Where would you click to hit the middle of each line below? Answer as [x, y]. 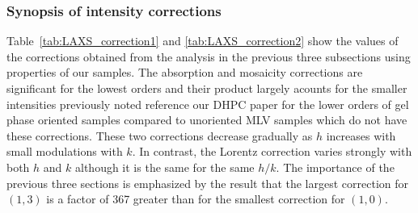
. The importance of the [335, 167]
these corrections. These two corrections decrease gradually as [160, 135]
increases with [361, 135]
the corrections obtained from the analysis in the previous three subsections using [209, 56]
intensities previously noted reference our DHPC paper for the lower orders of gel [208, 104]
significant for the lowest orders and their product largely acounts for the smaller [207, 88]
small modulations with [65, 151]
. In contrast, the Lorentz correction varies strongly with [272, 151]
